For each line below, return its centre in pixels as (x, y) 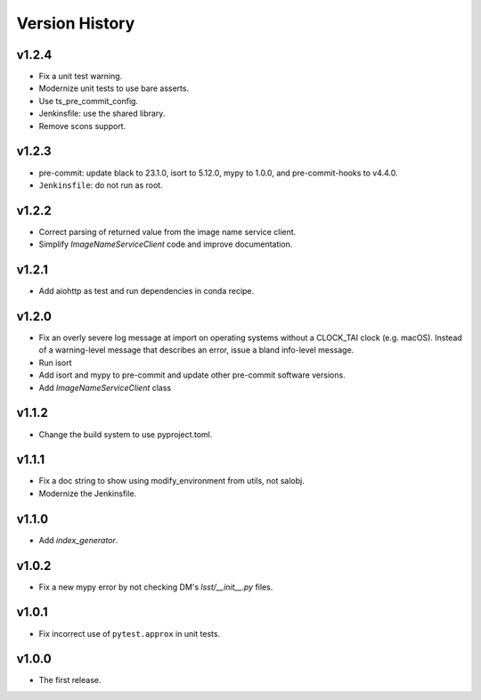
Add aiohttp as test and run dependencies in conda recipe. (147, 291)
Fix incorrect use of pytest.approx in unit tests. (130, 633)
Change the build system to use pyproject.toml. (126, 434)
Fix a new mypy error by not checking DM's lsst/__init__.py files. (156, 587)
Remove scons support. (82, 126)
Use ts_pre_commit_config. (88, 101)
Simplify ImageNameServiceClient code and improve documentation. (166, 244)
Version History (76, 23)
